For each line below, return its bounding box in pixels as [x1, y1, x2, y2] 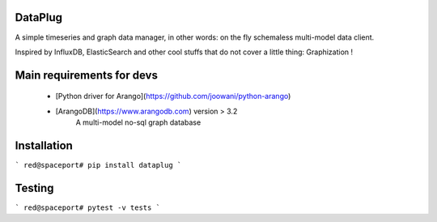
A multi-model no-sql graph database [75, 117, 202, 127]
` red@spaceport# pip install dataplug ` [15, 160, 182, 169]
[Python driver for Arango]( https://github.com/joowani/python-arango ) [55, 92, 291, 101]
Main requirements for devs [15, 68, 158, 82]
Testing [15, 181, 54, 194]
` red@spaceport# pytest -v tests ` [15, 203, 161, 212]
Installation [15, 139, 73, 152]
